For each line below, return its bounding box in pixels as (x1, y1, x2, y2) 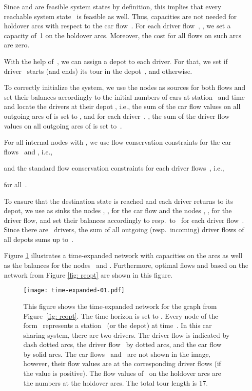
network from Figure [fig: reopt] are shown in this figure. (4, 269, 173, 280)
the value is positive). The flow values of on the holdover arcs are (23, 368, 221, 378)
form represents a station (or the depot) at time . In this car (23, 320, 212, 330)
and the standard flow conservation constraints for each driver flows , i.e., (4, 163, 224, 173)
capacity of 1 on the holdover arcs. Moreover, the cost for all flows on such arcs (4, 30, 242, 40)
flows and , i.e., (4, 146, 53, 156)
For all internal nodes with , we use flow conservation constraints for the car (4, 137, 232, 147)
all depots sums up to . (4, 234, 74, 244)
